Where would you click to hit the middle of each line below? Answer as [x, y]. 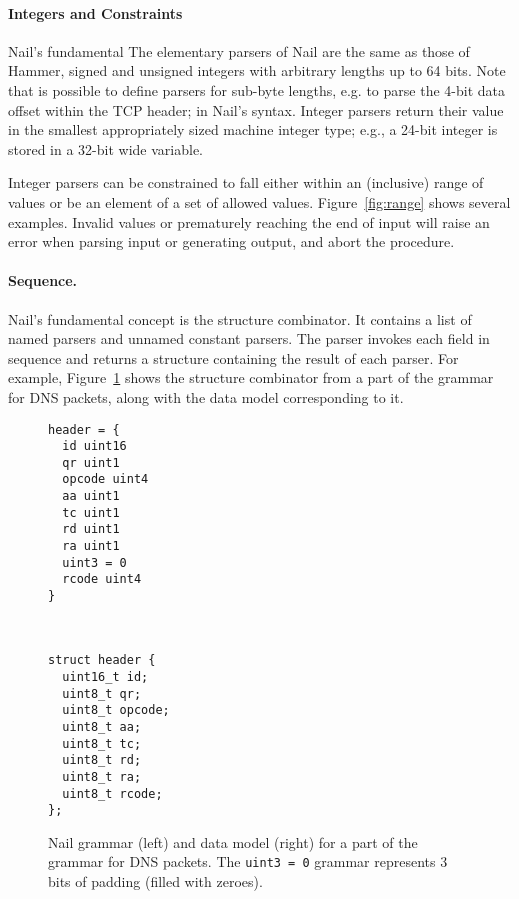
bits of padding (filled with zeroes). [155, 881]
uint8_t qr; [102, 693]
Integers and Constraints [95, 12]
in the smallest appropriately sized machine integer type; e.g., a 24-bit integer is [253, 129]
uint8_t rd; [102, 760]
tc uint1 [91, 512]
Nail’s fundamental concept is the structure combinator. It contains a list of [240, 318]
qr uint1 [91, 462]
